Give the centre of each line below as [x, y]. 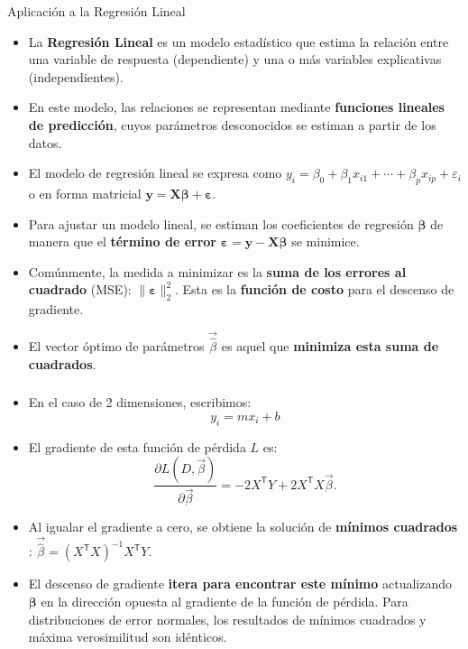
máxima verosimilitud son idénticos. [128, 637]
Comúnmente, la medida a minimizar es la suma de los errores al [217, 271]
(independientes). [76, 76]
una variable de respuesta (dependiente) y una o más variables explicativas [235, 59]
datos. [45, 142]
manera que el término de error [122, 241]
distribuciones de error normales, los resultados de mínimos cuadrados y [227, 619]
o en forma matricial [85, 193]
